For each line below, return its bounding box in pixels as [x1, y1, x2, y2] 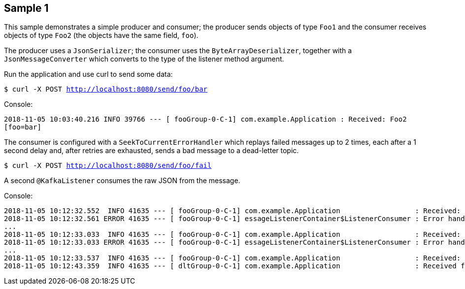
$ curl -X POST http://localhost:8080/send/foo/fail [4, 161, 212, 170]
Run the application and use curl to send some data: [4, 70, 173, 79]
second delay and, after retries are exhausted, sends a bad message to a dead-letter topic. [4, 146, 299, 155]
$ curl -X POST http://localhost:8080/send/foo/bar [4, 85, 208, 94]
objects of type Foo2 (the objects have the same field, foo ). [4, 31, 199, 40]
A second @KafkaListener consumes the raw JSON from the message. [4, 176, 240, 185]
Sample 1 [4, 2, 49, 14]
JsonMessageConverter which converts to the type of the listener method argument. [4, 55, 284, 64]
